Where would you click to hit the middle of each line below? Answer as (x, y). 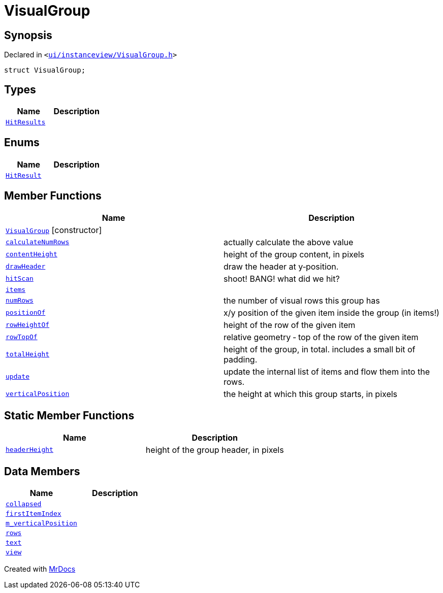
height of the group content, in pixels (294, 254)
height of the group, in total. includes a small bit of (320, 349)
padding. (241, 359)
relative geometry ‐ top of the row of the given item (321, 337)
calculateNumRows (38, 242)
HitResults (26, 122)
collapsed (24, 504)
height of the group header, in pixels (215, 450)
